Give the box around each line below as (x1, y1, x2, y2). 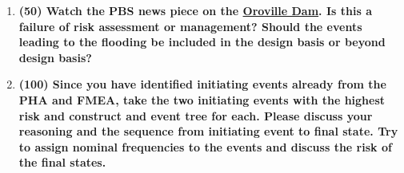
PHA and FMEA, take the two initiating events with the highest (18, 91, 386, 108)
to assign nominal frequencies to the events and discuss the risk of (18, 138, 392, 155)
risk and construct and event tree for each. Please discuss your (18, 107, 373, 124)
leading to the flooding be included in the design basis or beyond (18, 33, 386, 50)
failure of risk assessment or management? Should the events (18, 18, 362, 34)
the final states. (18, 154, 106, 171)
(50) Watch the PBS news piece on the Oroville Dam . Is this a (18, 2, 372, 18)
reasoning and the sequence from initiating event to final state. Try (18, 123, 398, 140)
